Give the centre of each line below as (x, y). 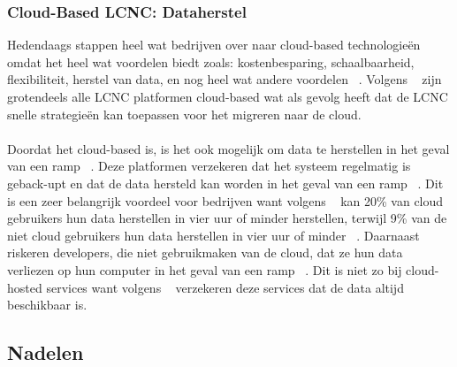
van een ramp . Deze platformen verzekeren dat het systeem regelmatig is (209, 166)
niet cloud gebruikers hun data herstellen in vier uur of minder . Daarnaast (213, 235)
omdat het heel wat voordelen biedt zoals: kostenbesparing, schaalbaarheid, (211, 61)
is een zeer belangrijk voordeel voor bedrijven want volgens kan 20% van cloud (225, 200)
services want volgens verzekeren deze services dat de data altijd (225, 287)
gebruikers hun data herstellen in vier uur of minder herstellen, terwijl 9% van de (227, 218)
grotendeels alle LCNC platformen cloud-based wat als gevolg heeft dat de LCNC (228, 96)
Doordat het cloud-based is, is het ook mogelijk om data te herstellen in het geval (228, 148)
